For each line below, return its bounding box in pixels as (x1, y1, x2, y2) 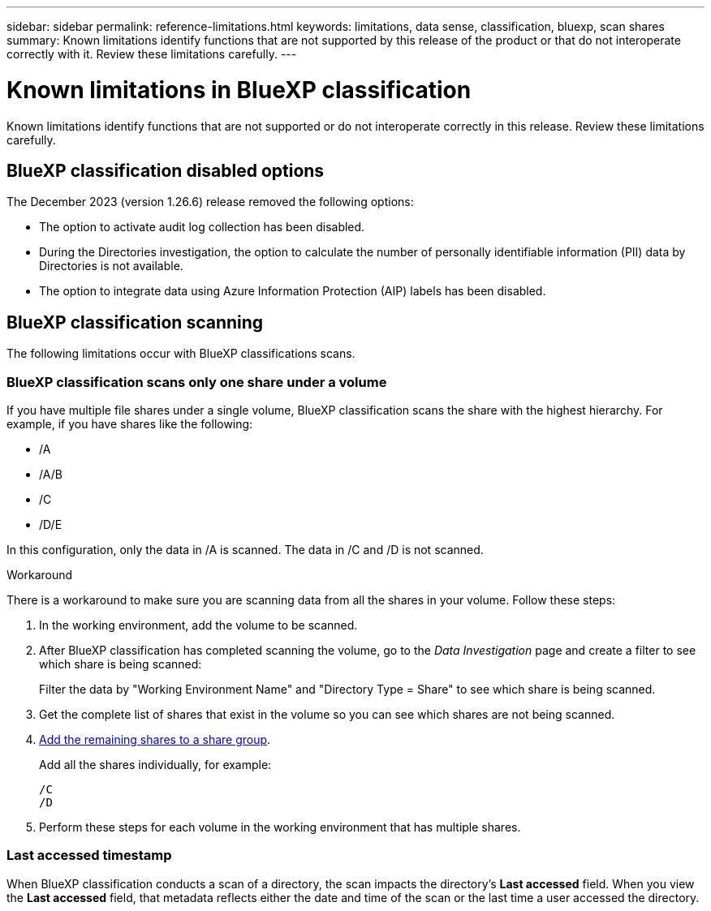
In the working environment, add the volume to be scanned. (39, 617, 358, 632)
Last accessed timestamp (6, 847, 172, 864)
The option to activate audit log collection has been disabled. (39, 220, 365, 234)
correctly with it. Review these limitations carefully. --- (6, 47, 297, 61)
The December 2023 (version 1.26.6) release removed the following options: (6, 195, 414, 209)
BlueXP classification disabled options (6, 160, 325, 181)
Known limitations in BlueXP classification (6, 75, 472, 104)
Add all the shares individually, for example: (39, 757, 272, 771)
